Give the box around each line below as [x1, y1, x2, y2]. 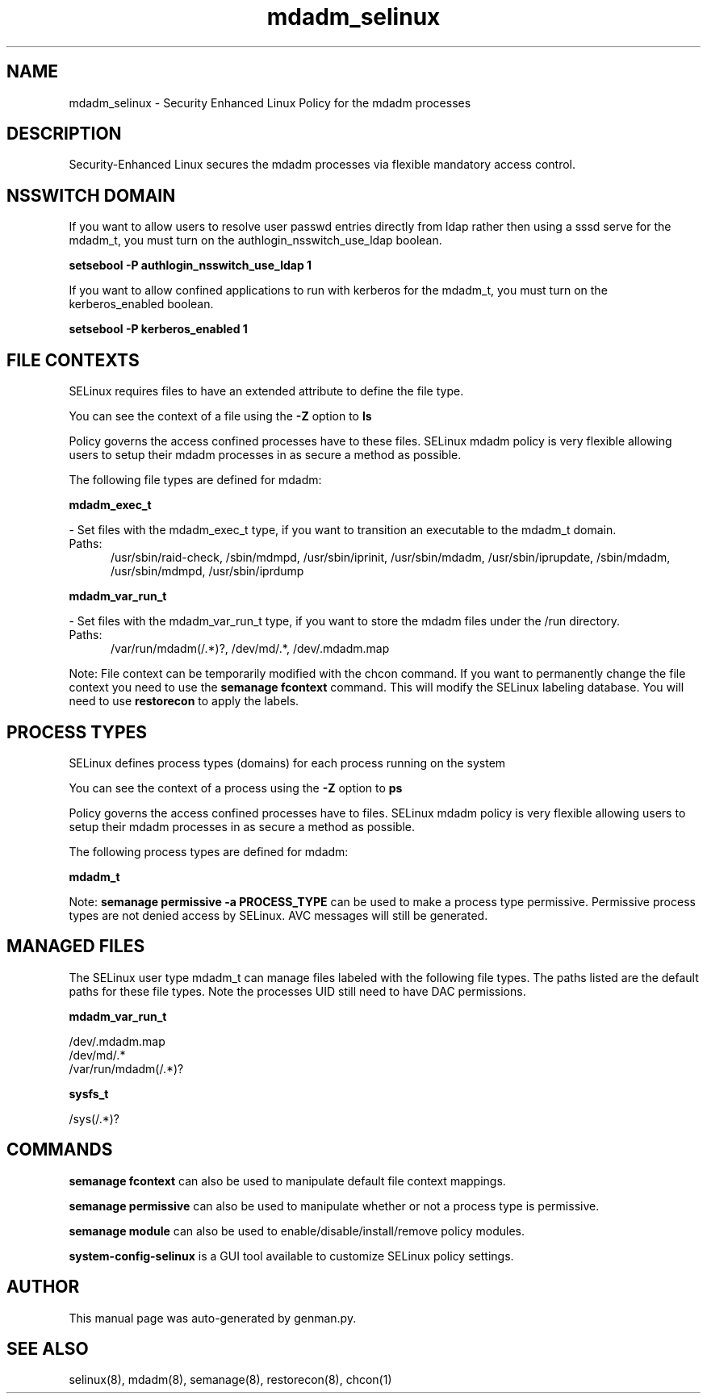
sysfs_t [69, 1086, 109, 1101]
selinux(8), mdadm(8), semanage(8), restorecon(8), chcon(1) [69, 1373, 392, 1387]
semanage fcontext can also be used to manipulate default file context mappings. [69, 1173, 506, 1188]
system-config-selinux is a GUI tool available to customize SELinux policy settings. [69, 1248, 514, 1263]
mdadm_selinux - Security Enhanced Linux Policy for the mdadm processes [69, 95, 471, 110]
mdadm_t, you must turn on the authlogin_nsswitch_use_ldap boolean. [69, 233, 442, 248]
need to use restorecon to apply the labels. [69, 694, 299, 708]
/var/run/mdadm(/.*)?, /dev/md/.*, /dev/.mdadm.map [111, 641, 390, 656]
